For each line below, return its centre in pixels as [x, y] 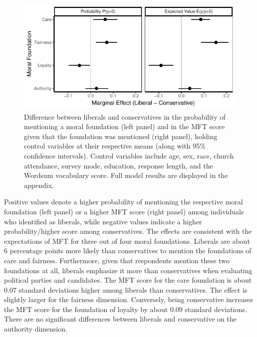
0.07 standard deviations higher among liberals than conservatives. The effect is [126, 289]
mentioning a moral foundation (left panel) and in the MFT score [125, 126]
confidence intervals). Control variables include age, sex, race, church [129, 155]
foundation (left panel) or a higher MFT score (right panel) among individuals [124, 211]
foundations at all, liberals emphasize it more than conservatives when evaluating [128, 270]
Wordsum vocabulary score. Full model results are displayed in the [126, 175]
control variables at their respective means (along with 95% [115, 146]
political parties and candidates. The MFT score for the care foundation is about [128, 280]
